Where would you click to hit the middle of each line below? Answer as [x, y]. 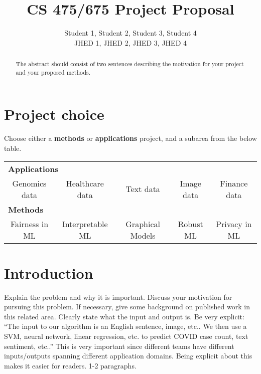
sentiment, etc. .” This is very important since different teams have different [119, 346]
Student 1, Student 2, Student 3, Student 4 [130, 33]
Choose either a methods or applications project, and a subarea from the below [130, 138]
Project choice [54, 114]
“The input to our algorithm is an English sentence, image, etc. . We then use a [125, 326]
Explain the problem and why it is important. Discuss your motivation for [118, 297]
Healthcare [85, 183]
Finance [234, 183]
